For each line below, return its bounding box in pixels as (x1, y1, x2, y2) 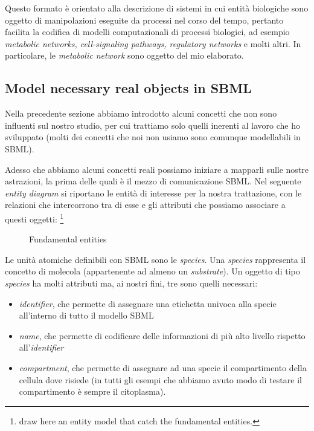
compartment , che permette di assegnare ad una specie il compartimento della (19, 361, 307, 374)
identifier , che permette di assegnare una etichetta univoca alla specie (19, 297, 277, 309)
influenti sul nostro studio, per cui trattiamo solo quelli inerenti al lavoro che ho (5, 118, 300, 131)
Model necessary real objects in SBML (5, 79, 252, 97)
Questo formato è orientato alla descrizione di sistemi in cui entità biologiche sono (5, 2, 309, 14)
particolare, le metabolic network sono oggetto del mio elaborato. (5, 49, 244, 62)
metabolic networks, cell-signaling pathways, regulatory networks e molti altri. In (5, 37, 301, 50)
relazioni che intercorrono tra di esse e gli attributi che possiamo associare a (5, 198, 286, 211)
